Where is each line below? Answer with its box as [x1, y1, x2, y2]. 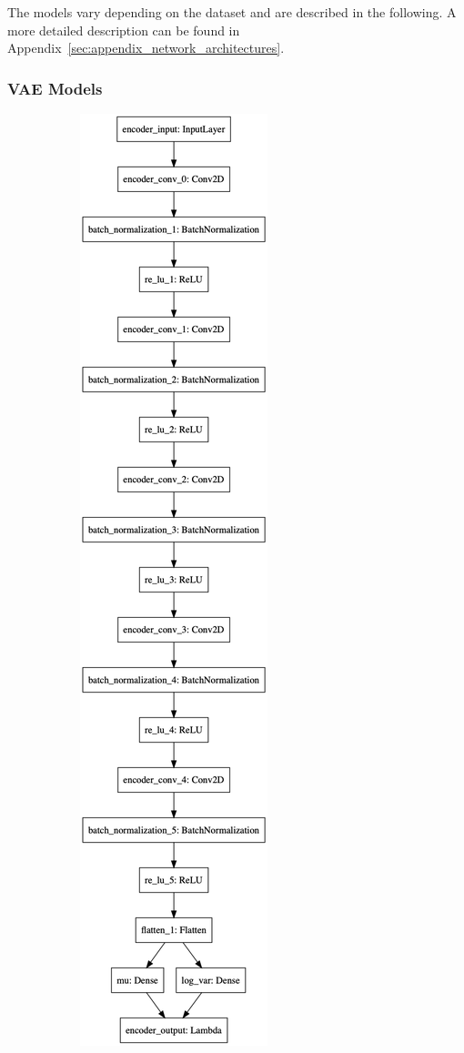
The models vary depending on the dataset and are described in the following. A [7, 3, 457, 21]
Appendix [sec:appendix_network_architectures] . [7, 38, 285, 57]
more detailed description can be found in [7, 20, 240, 39]
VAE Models [7, 76, 103, 99]
